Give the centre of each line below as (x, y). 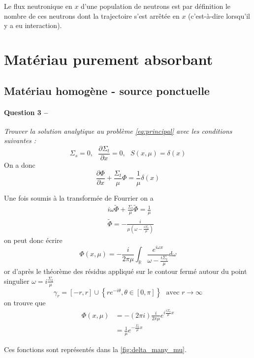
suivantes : (20, 140)
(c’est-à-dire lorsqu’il (219, 15)
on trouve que (25, 302)
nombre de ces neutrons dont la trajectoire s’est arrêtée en (92, 15)
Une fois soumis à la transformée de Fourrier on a (79, 197)
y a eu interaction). (33, 25)
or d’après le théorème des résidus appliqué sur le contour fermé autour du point (126, 271)
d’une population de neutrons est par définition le (156, 6)
